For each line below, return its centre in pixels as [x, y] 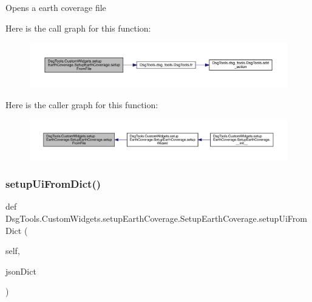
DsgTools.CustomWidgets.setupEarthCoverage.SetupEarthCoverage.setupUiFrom [156, 218]
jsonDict [21, 271]
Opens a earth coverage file [56, 7]
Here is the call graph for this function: [78, 28]
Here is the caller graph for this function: [82, 104]
